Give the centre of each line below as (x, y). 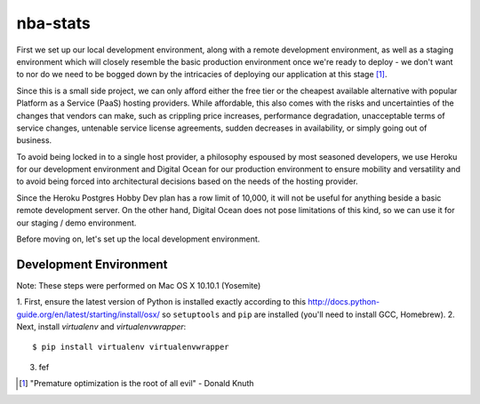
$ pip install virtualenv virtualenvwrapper (131, 347)
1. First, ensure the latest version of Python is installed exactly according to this (161, 302)
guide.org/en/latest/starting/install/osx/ (88, 314)
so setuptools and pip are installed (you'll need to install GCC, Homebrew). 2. (308, 314)
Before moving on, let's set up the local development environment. (138, 239)
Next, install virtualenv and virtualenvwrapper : (101, 327)
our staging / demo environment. (76, 223)
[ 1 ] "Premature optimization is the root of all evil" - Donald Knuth (136, 384)
